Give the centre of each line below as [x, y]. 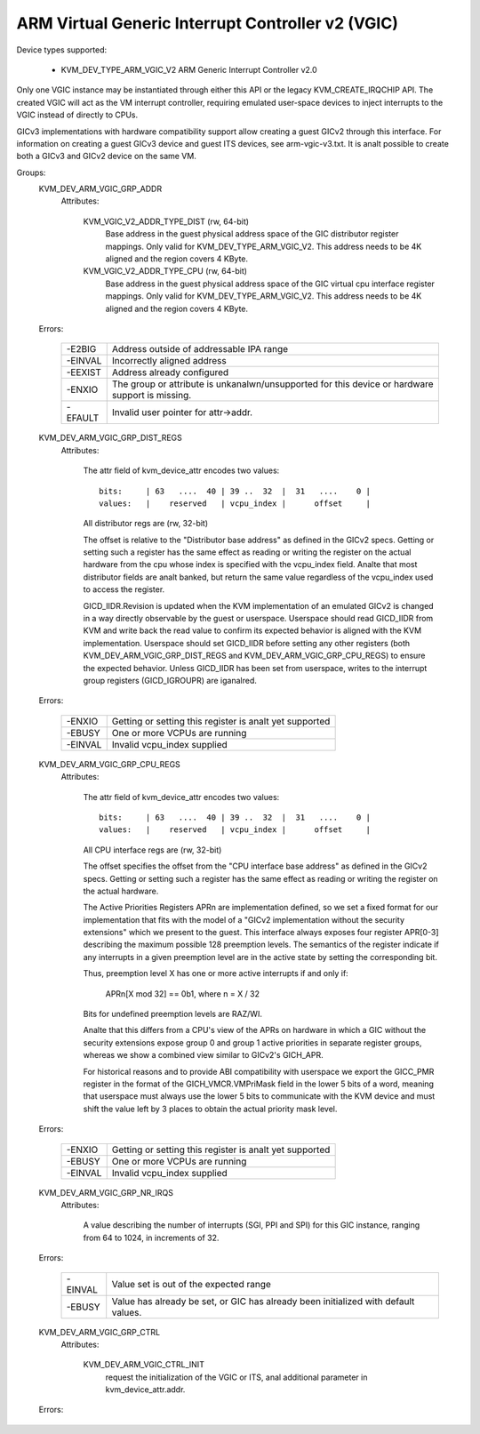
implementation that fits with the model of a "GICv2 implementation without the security [244, 919]
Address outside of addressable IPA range [200, 349]
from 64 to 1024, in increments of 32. [151, 1238]
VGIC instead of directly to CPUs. [77, 115]
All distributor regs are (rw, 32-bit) [146, 524]
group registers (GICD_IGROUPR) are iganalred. [170, 681]
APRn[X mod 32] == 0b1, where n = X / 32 [183, 993]
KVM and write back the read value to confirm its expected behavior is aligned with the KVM [252, 630]
